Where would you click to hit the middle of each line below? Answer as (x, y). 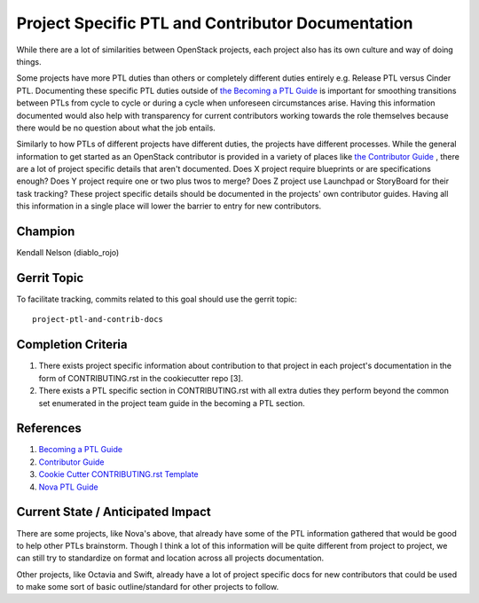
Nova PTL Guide (68, 487)
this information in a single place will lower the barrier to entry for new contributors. (169, 206)
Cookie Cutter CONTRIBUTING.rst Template (118, 474)
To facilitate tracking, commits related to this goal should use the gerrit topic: (157, 299)
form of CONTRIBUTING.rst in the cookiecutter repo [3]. (141, 378)
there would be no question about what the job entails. (116, 128)
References (49, 429)
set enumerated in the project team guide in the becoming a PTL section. (172, 403)
